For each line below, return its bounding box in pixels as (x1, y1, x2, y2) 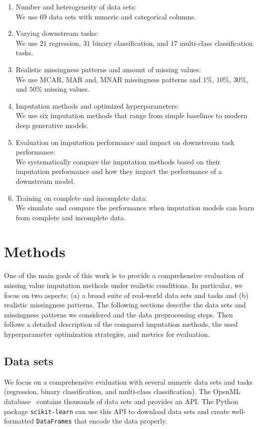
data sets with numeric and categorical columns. (49, 11, 196, 21)
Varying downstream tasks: (15, 28, 98, 38)
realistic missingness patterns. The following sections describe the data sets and (4, 299, 246, 310)
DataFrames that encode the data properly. (36, 416, 168, 426)
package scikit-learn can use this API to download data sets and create (4, 406, 230, 416)
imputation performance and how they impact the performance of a (15, 166, 222, 176)
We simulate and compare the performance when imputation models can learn (15, 202, 255, 213)
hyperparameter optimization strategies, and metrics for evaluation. (4, 328, 210, 339)
